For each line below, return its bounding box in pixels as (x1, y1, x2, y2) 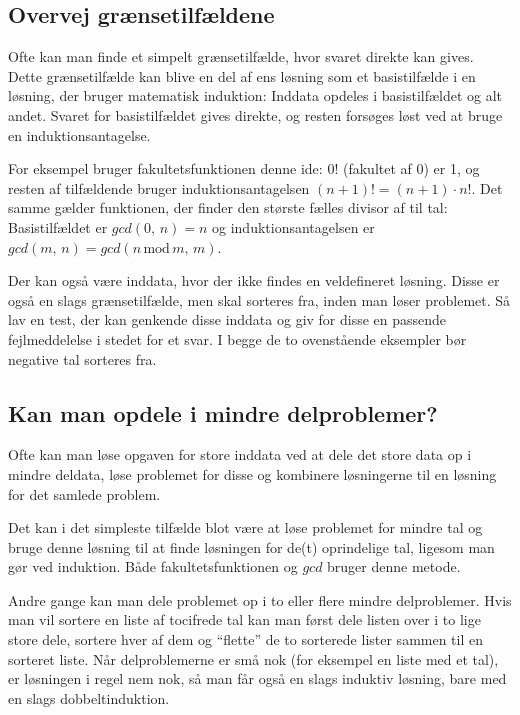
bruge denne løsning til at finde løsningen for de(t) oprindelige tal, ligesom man (8, 536, 495, 557)
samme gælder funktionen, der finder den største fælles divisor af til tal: (8, 197, 448, 218)
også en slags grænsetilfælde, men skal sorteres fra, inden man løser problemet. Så (8, 289, 511, 310)
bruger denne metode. (327, 556, 461, 577)
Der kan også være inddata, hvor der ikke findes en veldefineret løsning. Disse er (8, 270, 500, 291)
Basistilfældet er (8, 216, 108, 237)
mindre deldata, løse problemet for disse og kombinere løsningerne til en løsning (8, 463, 497, 484)
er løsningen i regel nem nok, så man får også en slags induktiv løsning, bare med (8, 668, 507, 689)
